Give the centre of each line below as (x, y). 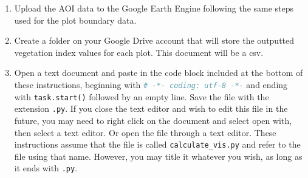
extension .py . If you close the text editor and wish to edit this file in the (151, 108)
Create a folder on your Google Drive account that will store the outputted (154, 40)
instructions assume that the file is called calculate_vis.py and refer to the (157, 144)
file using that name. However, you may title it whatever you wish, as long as (158, 156)
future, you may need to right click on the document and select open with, (153, 120)
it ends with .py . (46, 168)
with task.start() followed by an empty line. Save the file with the (142, 96)
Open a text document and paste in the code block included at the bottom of (159, 73)
